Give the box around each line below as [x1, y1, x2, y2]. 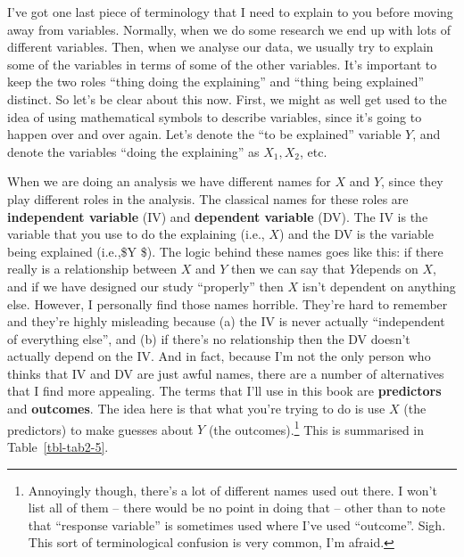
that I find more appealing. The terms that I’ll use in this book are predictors [7, 381, 442, 400]
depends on [356, 259, 418, 278]
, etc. [300, 142, 327, 160]
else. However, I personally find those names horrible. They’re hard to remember [7, 294, 448, 313]
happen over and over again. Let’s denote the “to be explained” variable [7, 125, 402, 143]
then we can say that [230, 259, 345, 278]
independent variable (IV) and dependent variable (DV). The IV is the [7, 207, 428, 225]
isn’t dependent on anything [302, 276, 456, 295]
